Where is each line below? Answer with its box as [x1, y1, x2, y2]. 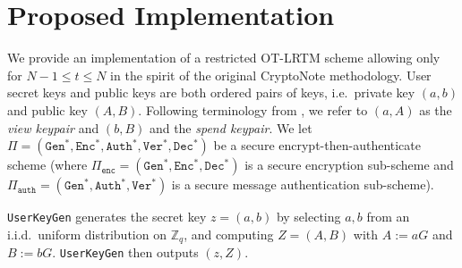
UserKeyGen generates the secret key [7, 207, 207, 226]
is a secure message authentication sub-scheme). [171, 175, 434, 194]
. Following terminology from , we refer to [138, 100, 368, 119]
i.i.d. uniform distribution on [7, 224, 167, 243]
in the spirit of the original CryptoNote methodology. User [110, 65, 432, 84]
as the [419, 100, 452, 119]
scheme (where [7, 155, 88, 174]
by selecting [276, 207, 341, 226]
